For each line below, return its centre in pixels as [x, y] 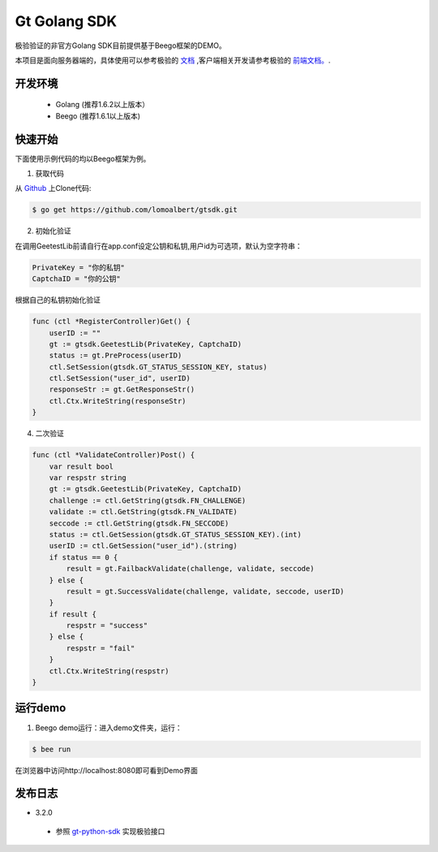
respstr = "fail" [101, 648]
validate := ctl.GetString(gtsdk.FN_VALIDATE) [144, 512]
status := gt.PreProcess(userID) [116, 356]
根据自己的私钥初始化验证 [58, 300]
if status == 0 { [84, 557]
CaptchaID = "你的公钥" [76, 279]
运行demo [41, 708]
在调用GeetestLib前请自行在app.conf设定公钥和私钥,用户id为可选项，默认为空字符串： [159, 246]
